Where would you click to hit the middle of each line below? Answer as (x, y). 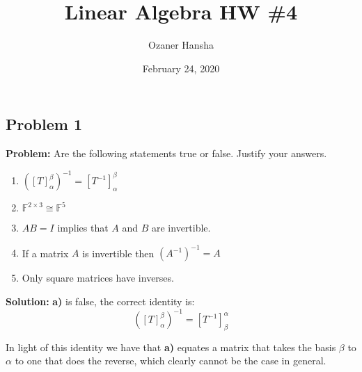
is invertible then (118, 253)
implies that (83, 228)
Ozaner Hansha (181, 45)
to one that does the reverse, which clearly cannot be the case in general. (171, 361)
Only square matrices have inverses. (98, 278)
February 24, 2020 (181, 68)
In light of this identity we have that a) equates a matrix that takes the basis (171, 347)
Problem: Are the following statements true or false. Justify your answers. (166, 153)
